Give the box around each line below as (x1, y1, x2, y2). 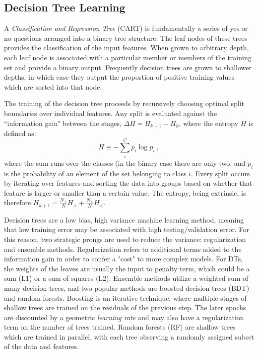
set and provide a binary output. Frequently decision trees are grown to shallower (4, 62, 252, 72)
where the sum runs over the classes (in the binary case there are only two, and (4, 157, 246, 168)
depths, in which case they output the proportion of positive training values (4, 72, 235, 82)
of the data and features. (4, 341, 79, 352)
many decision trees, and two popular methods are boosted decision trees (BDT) (4, 282, 250, 293)
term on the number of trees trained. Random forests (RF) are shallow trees (4, 322, 236, 332)
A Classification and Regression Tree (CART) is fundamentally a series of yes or (4, 23, 248, 33)
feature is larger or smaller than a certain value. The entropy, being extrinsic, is (4, 187, 246, 198)
